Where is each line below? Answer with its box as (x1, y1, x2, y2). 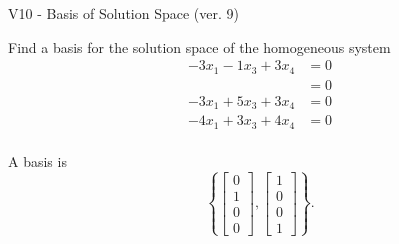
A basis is (8, 150, 67, 171)
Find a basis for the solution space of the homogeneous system (8, 36, 391, 57)
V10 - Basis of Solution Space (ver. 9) (8, 3, 239, 23)
